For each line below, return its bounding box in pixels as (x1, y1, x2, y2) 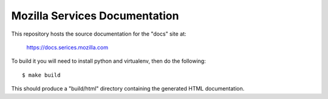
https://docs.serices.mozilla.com (26, 43, 109, 51)
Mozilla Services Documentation (11, 9, 179, 22)
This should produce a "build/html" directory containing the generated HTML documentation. (11, 85, 245, 92)
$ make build (22, 71, 61, 78)
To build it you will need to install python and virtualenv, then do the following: (11, 57, 206, 65)
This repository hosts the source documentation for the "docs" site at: (11, 30, 186, 37)
